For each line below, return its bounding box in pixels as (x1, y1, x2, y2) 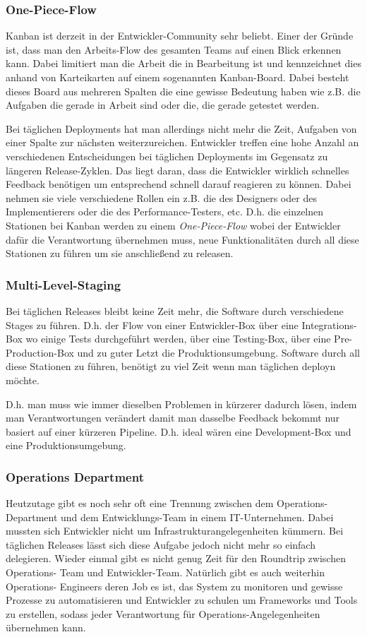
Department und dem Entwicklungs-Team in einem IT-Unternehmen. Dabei (6, 509, 334, 524)
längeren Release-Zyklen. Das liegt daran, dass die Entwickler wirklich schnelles (6, 162, 349, 177)
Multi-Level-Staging (6, 275, 121, 293)
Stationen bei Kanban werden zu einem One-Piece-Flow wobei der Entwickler (6, 218, 341, 232)
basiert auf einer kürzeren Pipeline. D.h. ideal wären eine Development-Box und (6, 424, 351, 439)
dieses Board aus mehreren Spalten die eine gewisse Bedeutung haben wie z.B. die (6, 83, 361, 98)
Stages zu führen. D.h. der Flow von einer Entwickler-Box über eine (6, 317, 299, 332)
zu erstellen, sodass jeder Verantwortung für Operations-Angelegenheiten (6, 606, 320, 621)
